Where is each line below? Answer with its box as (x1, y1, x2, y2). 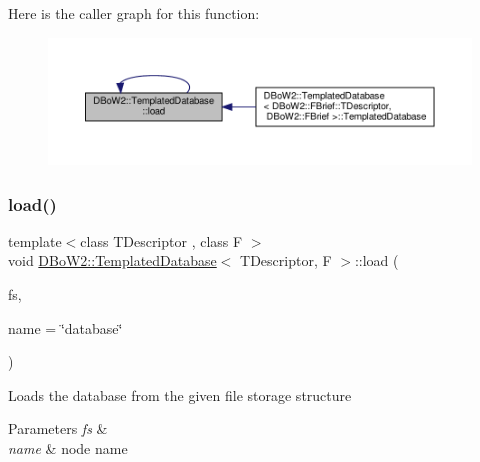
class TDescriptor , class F (80, 230, 243, 251)
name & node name (8, 438, 128, 459)
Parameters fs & (8, 418, 108, 439)
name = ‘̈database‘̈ (8, 317, 123, 338)
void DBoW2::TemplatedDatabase (8, 250, 217, 271)
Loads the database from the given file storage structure (8, 384, 352, 405)
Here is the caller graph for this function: (8, 3, 260, 23)
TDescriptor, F (240, 250, 332, 271)
